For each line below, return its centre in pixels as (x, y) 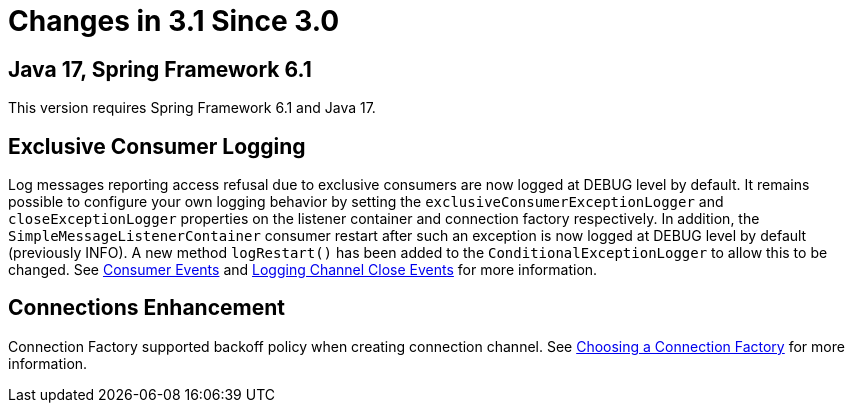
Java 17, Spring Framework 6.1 (160, 69)
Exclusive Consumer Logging (157, 146)
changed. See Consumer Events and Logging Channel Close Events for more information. (303, 270)
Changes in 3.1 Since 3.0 (174, 21)
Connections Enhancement (146, 308)
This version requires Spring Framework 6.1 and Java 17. (192, 108)
